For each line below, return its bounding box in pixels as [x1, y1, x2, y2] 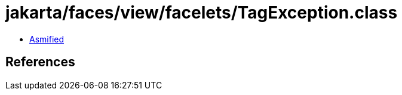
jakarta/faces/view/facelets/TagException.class [5, 2, 398, 23]
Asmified [29, 33, 65, 44]
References [5, 54, 75, 70]
